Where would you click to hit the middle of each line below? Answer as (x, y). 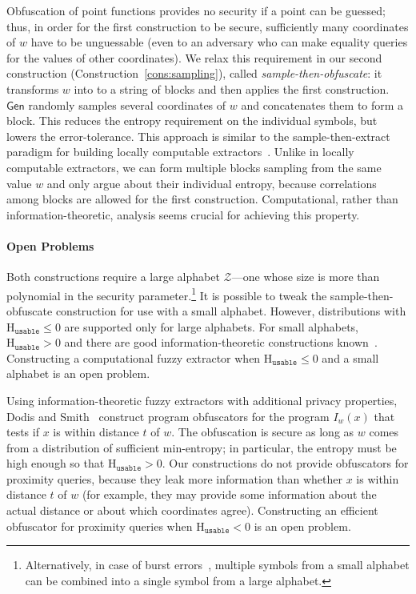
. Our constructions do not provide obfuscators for (285, 463)
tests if (23, 432)
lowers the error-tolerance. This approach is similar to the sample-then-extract (198, 136)
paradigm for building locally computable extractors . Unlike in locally (180, 152)
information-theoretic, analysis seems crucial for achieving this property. (183, 214)
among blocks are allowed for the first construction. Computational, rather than (202, 199)
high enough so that (56, 463)
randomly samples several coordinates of (127, 104)
